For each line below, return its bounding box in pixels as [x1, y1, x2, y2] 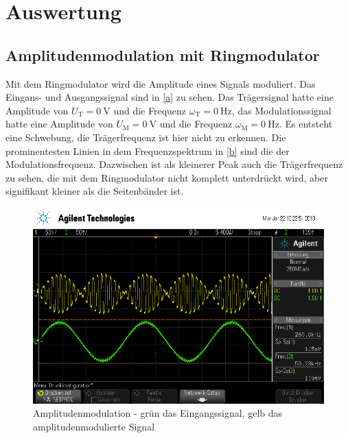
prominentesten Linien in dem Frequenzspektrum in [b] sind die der [5, 143, 290, 158]
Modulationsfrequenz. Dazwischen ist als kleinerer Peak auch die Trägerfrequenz [5, 157, 343, 171]
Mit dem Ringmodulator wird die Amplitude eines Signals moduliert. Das [5, 76, 316, 90]
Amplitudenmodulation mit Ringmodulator [5, 44, 320, 65]
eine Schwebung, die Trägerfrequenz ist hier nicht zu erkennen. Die [5, 130, 286, 144]
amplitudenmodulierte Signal [33, 419, 155, 433]
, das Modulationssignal [231, 103, 332, 117]
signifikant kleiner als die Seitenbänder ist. [5, 184, 184, 198]
